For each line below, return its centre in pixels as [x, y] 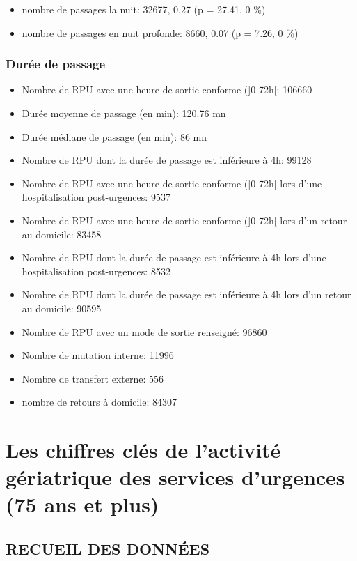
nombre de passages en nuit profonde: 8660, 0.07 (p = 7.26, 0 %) [160, 32]
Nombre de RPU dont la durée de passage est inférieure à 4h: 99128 [167, 160]
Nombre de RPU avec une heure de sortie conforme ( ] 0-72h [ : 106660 [167, 90]
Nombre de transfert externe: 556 [93, 378]
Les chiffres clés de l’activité [143, 450]
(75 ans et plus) [82, 504]
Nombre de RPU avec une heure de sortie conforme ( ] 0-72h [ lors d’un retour [184, 220]
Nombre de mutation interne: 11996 [98, 355]
